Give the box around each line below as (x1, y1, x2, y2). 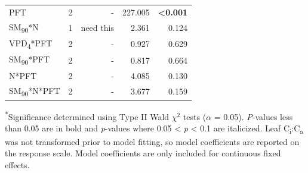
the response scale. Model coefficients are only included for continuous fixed (5, 147, 281, 159)
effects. (5, 158, 30, 171)
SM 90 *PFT (9, 53, 50, 67)
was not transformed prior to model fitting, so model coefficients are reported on (5, 135, 300, 147)
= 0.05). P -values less (214, 110, 293, 122)
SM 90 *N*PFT (9, 84, 60, 98)
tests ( (183, 110, 207, 122)
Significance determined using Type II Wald (8, 110, 170, 122)
